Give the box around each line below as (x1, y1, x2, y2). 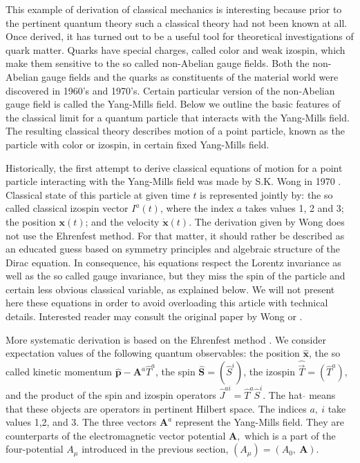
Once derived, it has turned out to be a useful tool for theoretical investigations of (6, 29, 354, 43)
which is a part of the (245, 428, 336, 442)
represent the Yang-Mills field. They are (175, 415, 344, 429)
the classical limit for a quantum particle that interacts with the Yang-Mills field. (6, 110, 350, 124)
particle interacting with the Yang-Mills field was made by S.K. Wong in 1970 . (6, 174, 341, 188)
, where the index (160, 201, 234, 215)
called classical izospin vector (6, 201, 129, 215)
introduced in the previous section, (82, 442, 229, 456)
